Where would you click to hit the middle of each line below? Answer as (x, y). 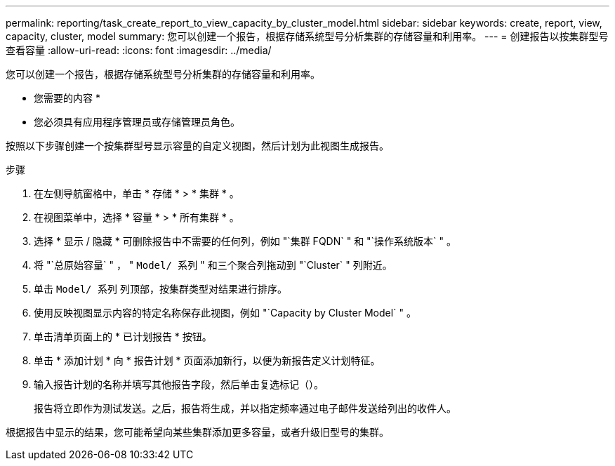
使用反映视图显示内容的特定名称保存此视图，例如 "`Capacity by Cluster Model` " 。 (225, 313)
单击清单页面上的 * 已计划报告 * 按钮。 (123, 337)
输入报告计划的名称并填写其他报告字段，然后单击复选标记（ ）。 (179, 384)
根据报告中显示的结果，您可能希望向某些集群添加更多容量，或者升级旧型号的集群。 (197, 432)
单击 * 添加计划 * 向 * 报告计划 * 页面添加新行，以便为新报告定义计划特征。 (207, 360)
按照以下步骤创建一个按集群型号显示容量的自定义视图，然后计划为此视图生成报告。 (197, 146)
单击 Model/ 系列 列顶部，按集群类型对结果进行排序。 (160, 289)
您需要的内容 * (67, 98)
